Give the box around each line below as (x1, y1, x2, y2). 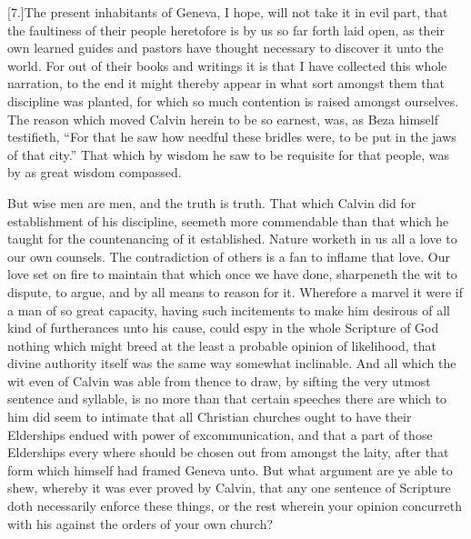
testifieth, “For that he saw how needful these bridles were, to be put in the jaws (7, 127, 456, 146)
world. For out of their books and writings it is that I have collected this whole (7, 55, 447, 75)
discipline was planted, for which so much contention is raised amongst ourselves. (7, 91, 459, 110)
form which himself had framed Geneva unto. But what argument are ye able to (7, 460, 453, 479)
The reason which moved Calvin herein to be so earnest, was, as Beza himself (7, 109, 438, 128)
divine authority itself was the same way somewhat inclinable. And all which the (7, 354, 456, 373)
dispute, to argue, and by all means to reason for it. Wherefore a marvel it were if (7, 282, 463, 301)
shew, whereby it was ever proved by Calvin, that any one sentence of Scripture (7, 478, 451, 497)
